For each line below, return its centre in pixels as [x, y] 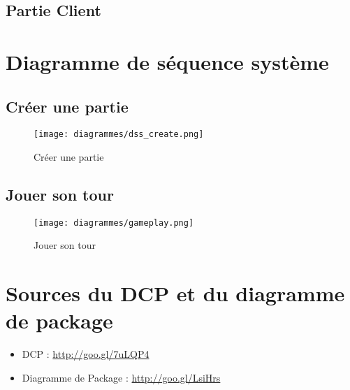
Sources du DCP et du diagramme [175, 293]
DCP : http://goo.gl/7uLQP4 [86, 354]
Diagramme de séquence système [167, 61]
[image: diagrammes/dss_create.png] [119, 135]
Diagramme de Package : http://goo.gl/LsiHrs [121, 377]
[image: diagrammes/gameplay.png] [114, 223]
